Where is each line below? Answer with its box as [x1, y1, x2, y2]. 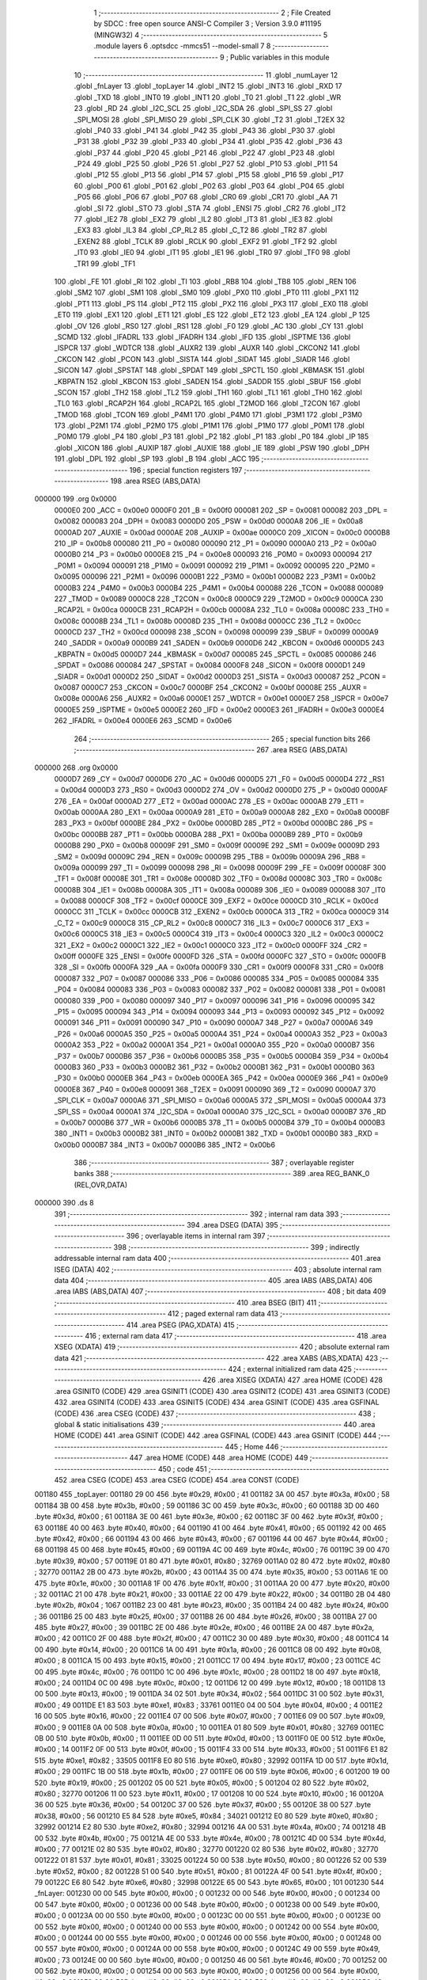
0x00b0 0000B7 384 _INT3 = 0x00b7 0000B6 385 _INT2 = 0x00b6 [54, 1140, 276, 1149]
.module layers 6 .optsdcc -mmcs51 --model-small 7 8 [93, 41, 271, 51]
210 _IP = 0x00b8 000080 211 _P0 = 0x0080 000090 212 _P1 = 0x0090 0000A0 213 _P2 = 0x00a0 [54, 539, 377, 548]
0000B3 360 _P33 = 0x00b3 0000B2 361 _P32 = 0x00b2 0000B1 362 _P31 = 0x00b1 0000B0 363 [54, 1062, 376, 1072]
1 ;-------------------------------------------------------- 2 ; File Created [93, 8, 331, 17]
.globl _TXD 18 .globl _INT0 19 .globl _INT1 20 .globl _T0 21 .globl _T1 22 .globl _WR [74, 92, 342, 102]
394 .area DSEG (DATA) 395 [186, 1220, 278, 1230]
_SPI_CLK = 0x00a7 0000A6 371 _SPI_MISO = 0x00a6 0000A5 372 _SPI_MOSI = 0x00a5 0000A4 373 [54, 1095, 387, 1105]
